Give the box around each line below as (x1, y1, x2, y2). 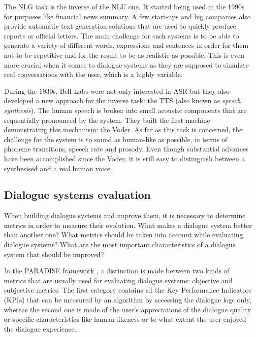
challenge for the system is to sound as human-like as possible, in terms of (4, 134, 227, 144)
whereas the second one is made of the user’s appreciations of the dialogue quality (4, 304, 251, 314)
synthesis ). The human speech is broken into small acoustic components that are (4, 105, 247, 115)
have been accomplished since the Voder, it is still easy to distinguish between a (4, 153, 245, 163)
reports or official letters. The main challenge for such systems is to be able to (4, 30, 239, 40)
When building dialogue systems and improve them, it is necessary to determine (4, 210, 246, 221)
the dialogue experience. (4, 323, 77, 334)
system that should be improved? (4, 249, 104, 259)
